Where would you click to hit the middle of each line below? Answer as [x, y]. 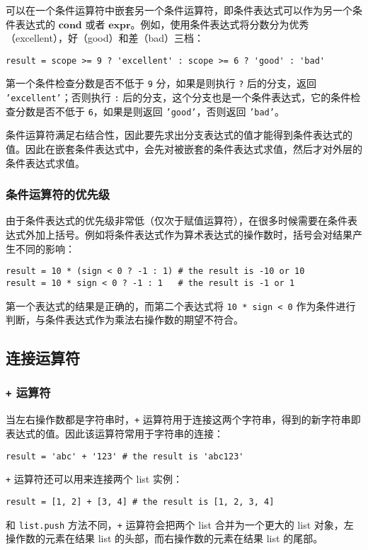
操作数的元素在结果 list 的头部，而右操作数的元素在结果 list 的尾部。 [165, 538]
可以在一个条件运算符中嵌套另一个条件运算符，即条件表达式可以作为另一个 [179, 10]
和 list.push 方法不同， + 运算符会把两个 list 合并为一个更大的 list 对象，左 [180, 524]
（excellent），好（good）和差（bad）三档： [105, 38]
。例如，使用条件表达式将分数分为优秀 [220, 24]
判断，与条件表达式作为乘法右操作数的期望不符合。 [125, 320]
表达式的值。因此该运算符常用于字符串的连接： [115, 433]
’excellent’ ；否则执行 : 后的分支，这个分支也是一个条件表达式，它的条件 [178, 97]
